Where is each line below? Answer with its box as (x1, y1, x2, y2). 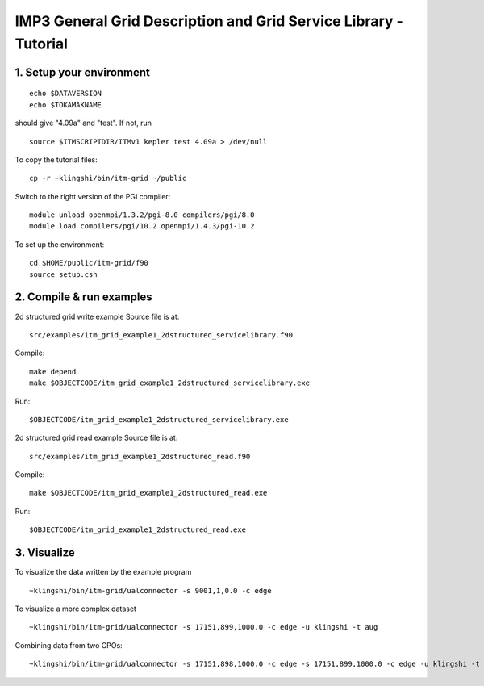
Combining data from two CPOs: (15, 640, 123, 650)
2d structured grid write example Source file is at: (15, 312, 180, 321)
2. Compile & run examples (15, 291, 152, 304)
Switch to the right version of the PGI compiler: (15, 191, 171, 201)
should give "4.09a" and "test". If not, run (15, 118, 152, 128)
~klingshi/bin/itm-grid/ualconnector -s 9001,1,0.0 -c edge (29, 586, 272, 595)
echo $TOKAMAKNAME (29, 100, 102, 109)
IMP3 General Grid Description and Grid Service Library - (15, 12, 403, 30)
